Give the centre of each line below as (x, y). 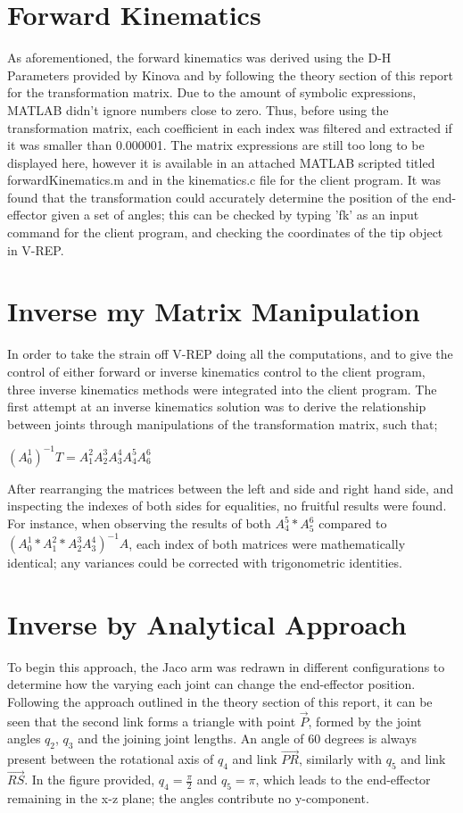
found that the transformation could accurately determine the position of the (218, 197)
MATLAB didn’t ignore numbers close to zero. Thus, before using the (198, 109)
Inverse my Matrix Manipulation (214, 311)
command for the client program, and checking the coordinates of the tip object (225, 232)
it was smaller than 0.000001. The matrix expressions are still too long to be (216, 145)
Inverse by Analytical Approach (207, 623)
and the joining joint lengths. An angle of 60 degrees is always (248, 738)
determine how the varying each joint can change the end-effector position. (211, 684)
